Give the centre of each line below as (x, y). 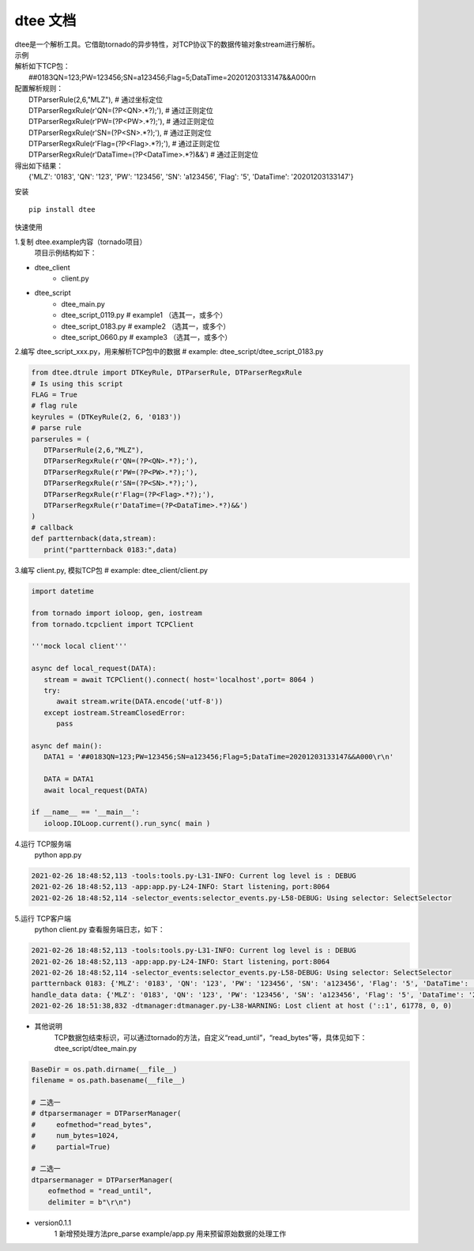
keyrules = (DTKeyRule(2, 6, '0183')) (106, 416)
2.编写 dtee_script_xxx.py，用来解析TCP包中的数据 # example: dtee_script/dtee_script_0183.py (169, 352)
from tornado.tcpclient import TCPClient (113, 624)
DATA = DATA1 (69, 779)
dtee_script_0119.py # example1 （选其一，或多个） (144, 315)
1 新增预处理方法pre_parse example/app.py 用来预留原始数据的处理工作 (170, 1234)
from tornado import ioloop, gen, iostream (117, 613)
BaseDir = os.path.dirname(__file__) (104, 1069)
